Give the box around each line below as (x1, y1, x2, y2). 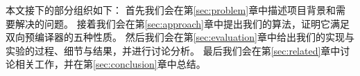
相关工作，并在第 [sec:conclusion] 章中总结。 (15, 57, 206, 71)
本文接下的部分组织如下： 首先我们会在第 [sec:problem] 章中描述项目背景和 (6, 3, 336, 17)
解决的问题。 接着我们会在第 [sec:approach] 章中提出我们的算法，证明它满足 (15, 16, 350, 30)
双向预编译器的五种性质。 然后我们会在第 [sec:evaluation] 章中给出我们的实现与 (6, 30, 354, 44)
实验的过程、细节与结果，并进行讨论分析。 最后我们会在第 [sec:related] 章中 (6, 43, 341, 57)
